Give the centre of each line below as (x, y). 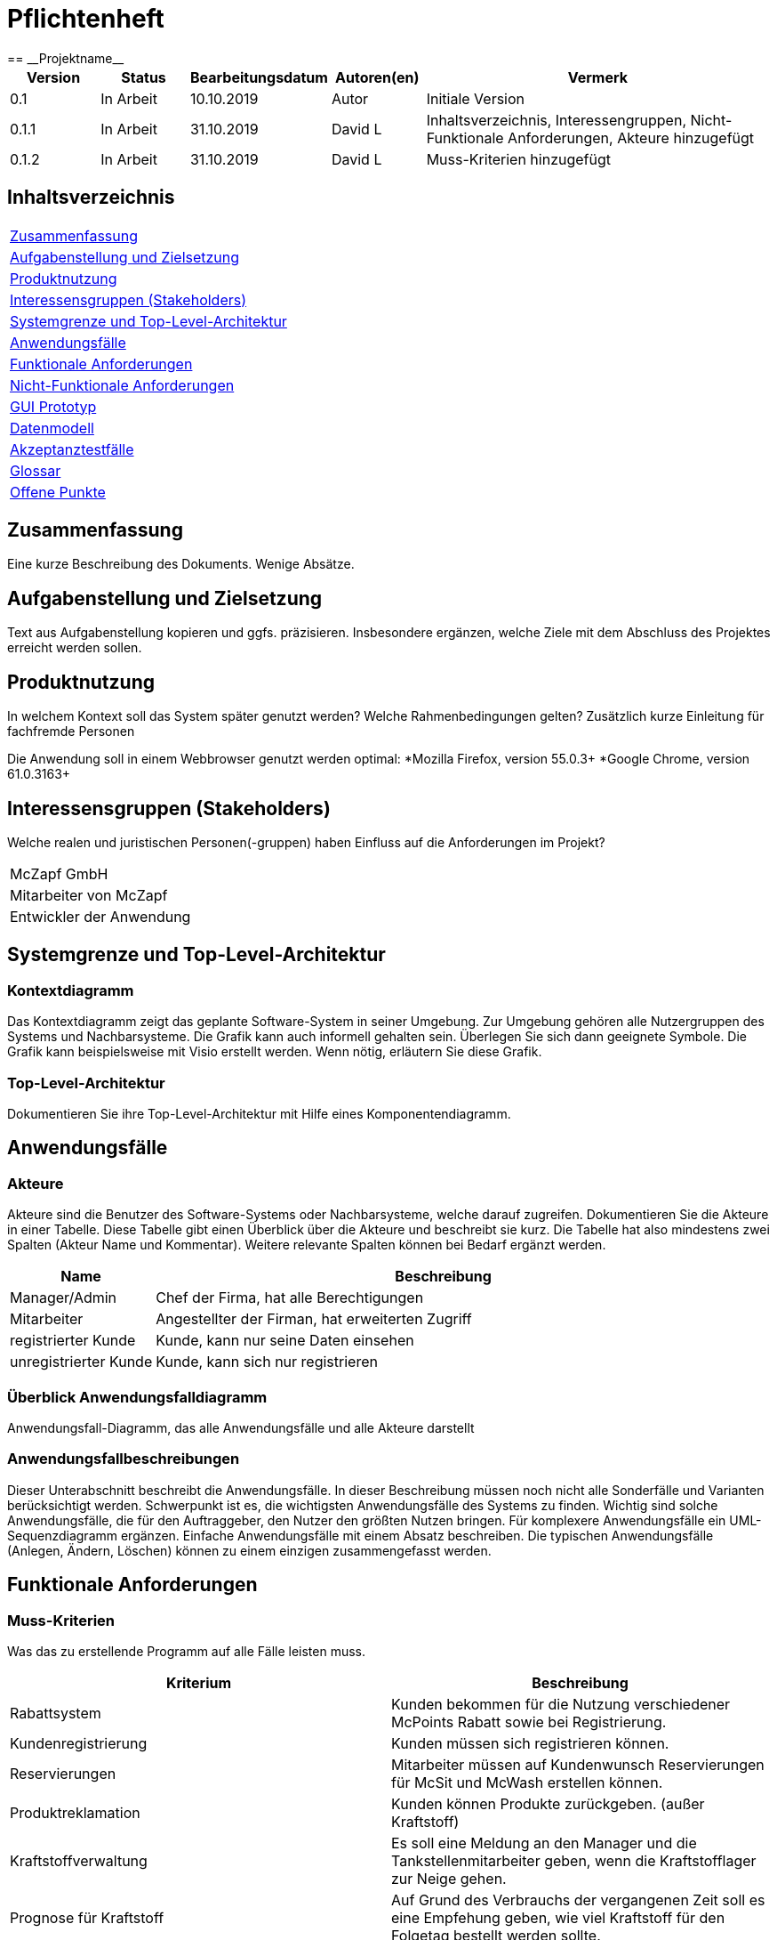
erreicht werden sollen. (75, 648)
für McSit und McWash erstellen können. (527, 1782)
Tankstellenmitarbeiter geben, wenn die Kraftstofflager (574, 1860)
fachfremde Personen (71, 732)
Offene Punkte (58, 492)
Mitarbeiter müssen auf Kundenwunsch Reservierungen (578, 1764)
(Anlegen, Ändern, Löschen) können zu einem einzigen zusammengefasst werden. (249, 1550)
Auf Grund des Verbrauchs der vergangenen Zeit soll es (578, 1900)
